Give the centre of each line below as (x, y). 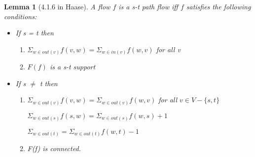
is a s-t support (73, 67)
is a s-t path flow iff (148, 6)
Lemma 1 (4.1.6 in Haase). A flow (57, 6)
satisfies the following (219, 6)
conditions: (20, 16)
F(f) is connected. (54, 148)
